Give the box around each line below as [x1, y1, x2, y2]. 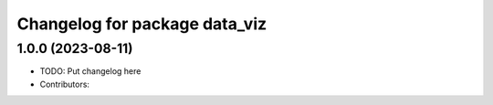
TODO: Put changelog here [39, 66, 142, 77]
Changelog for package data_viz [16, 14, 267, 34]
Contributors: [39, 79, 90, 89]
